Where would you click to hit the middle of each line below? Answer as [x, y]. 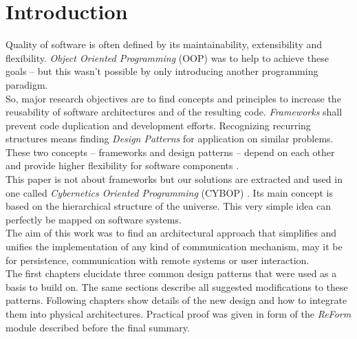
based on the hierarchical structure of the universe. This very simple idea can [169, 206]
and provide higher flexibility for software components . [122, 165]
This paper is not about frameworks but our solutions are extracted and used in [174, 179]
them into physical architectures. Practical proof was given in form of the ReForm [178, 314]
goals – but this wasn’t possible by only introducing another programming [162, 71]
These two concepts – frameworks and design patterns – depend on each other [170, 152]
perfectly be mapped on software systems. [94, 219]
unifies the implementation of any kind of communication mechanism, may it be [174, 247]
